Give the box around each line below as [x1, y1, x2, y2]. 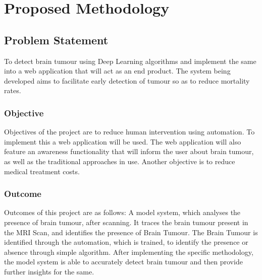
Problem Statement [4, 32, 109, 47]
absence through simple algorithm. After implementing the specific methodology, [4, 246, 253, 257]
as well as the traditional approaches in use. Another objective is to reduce [4, 156, 235, 166]
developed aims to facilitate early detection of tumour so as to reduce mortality [4, 75, 250, 86]
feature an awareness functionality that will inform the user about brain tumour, [4, 146, 254, 157]
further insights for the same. [4, 266, 94, 276]
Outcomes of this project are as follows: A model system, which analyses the [4, 207, 241, 218]
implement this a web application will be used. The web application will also [4, 136, 241, 147]
